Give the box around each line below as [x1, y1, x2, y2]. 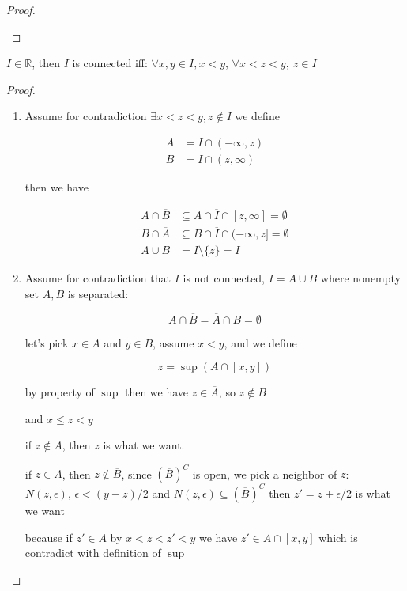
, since [121, 465, 152, 482]
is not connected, [183, 270, 266, 286]
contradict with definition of [24, 544, 161, 561]
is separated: [67, 285, 129, 301]
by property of [24, 384, 95, 400]
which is [318, 528, 358, 545]
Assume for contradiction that [24, 270, 171, 286]
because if [24, 528, 73, 545]
